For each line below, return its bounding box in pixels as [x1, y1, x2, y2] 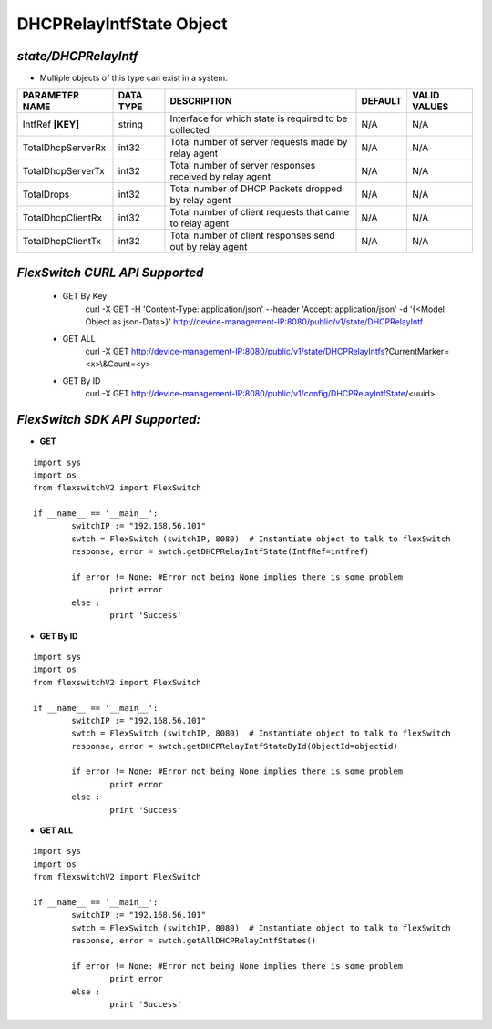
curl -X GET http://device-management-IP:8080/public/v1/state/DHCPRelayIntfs [85, 346, 385, 357]
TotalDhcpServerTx [22, 165, 105, 178]
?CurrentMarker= [384, 346, 450, 357]
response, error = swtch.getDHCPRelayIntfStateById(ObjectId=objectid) [71, 741, 398, 751]
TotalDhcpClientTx [22, 235, 102, 248]
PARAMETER [22, 89, 79, 102]
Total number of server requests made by [169, 136, 348, 149]
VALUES [411, 100, 449, 113]
